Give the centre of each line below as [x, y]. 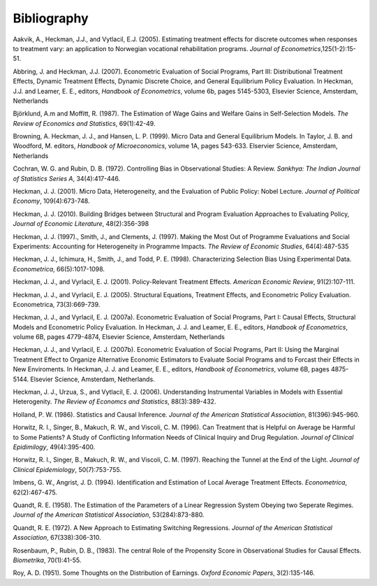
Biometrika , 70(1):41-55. [47, 560]
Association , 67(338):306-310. [57, 538]
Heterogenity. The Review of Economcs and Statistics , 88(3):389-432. [114, 401]
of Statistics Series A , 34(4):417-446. [67, 178]
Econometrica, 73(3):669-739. [57, 304]
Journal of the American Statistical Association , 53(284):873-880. [109, 515]
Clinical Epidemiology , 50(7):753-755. [67, 469]
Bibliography [51, 18]
